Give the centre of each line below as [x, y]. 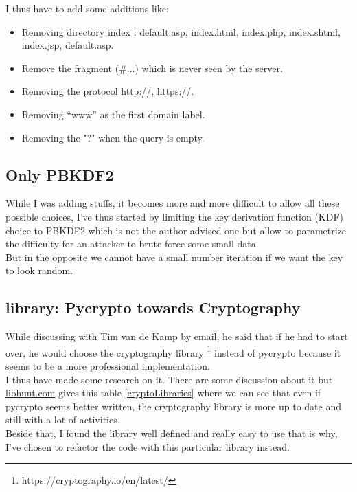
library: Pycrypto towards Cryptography [153, 307]
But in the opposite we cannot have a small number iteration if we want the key [174, 257]
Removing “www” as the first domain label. [113, 114]
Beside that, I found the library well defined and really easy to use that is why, [172, 433]
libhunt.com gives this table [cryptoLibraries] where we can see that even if [163, 393]
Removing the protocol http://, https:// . [108, 91]
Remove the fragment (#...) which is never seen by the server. [152, 68]
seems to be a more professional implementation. [108, 365]
